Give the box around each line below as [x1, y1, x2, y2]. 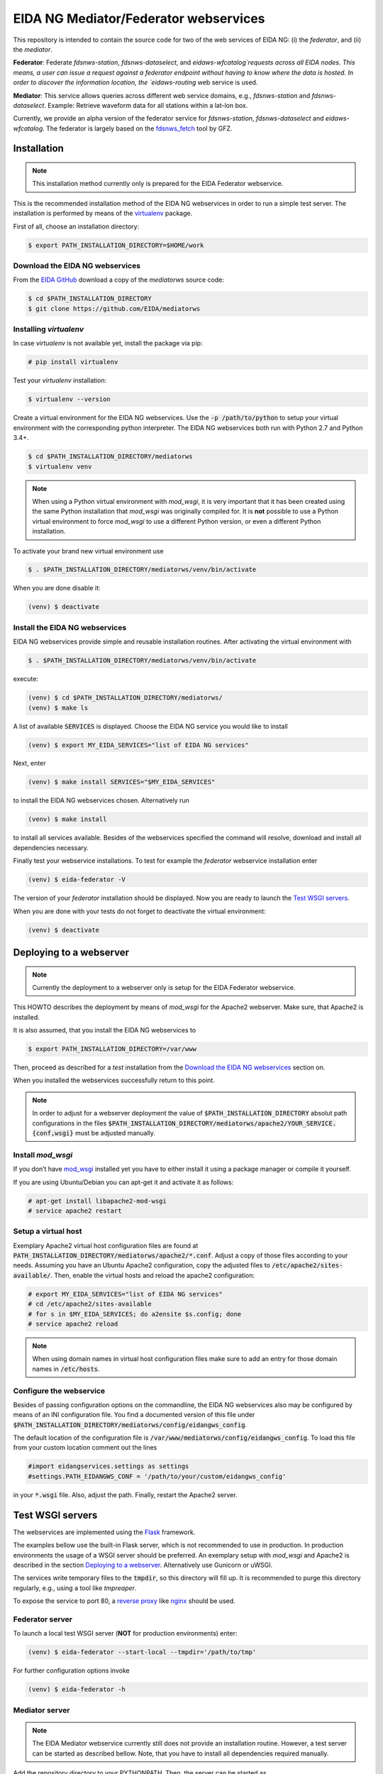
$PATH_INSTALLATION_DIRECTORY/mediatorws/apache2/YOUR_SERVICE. [108, 1119, 337, 1128]
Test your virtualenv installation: [13, 376, 106, 385]
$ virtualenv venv [28, 462, 92, 470]
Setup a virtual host [13, 1226, 82, 1236]
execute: [13, 675, 39, 683]
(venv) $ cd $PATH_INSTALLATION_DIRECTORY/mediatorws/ [28, 694, 223, 702]
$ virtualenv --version [28, 395, 111, 404]
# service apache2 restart [28, 1206, 122, 1215]
